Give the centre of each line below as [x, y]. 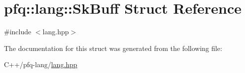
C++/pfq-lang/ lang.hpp [41, 64]
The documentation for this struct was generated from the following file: [113, 48]
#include [18, 32]
